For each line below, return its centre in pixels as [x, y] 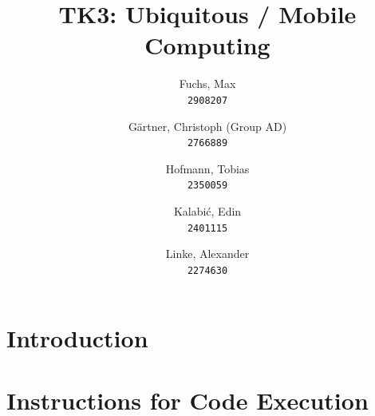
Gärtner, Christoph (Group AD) [207, 126]
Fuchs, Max [207, 83]
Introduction [77, 337]
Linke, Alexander [207, 254]
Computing [207, 45]
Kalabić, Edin [207, 211]
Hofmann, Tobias [207, 168]
